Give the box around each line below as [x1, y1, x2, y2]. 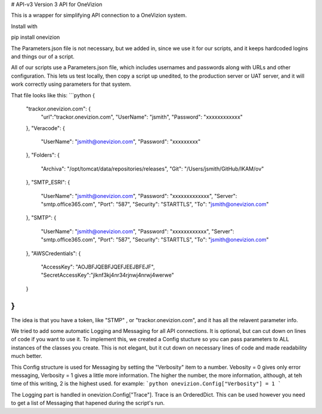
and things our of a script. [11, 52, 75, 60]
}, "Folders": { [26, 152, 60, 159]
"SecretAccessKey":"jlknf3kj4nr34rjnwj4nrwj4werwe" [41, 271, 174, 279]
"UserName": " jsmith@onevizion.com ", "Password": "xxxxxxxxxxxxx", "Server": [41, 192, 237, 199]
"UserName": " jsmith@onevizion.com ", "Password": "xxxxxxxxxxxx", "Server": [41, 227, 235, 235]
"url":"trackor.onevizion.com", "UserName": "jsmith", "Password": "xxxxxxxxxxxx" [41, 113, 243, 121]
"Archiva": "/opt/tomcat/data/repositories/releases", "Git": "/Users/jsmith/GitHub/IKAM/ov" [41, 165, 264, 172]
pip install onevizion [11, 33, 60, 41]
